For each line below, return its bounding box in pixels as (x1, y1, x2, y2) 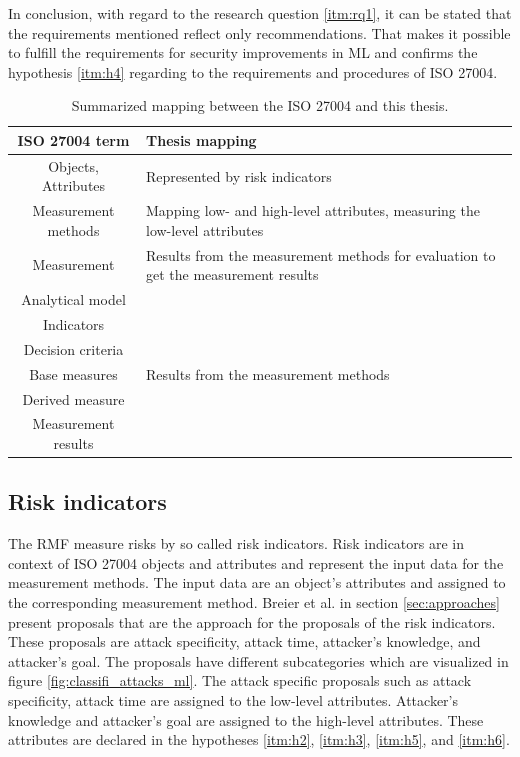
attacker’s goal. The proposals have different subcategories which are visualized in (8, 650, 509, 671)
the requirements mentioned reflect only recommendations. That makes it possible (8, 22, 511, 43)
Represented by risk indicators (146, 165, 332, 186)
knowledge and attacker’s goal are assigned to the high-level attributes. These (8, 709, 484, 730)
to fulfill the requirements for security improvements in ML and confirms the (8, 42, 478, 63)
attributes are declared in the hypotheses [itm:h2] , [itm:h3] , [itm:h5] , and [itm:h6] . (8, 729, 510, 750)
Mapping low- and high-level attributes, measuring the (146, 200, 480, 221)
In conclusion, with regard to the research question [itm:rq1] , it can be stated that (8, 3, 512, 23)
